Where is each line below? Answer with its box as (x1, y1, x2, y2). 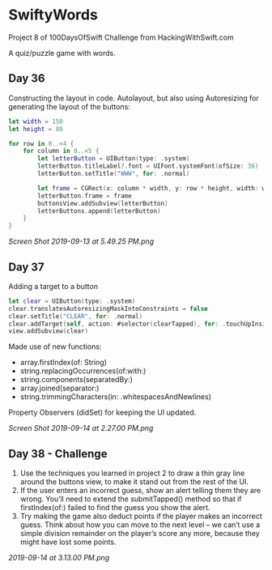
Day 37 (8, 260, 45, 274)
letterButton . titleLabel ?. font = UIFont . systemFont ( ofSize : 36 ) (37, 162, 259, 171)
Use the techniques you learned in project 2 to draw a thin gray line (19, 468, 245, 479)
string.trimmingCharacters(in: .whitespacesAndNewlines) (19, 392, 212, 402)
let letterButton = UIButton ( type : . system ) (37, 155, 190, 163)
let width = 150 (8, 117, 63, 125)
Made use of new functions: (8, 342, 102, 351)
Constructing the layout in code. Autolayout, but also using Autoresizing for (8, 93, 259, 103)
